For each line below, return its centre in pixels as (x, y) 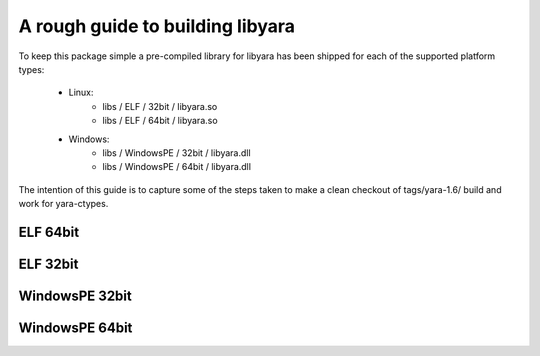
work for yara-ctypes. (63, 204)
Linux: (81, 92)
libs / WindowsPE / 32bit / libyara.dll (176, 152)
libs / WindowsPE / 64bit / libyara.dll (177, 167)
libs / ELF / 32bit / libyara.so (160, 106)
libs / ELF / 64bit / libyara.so (160, 121)
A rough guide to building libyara (156, 26)
